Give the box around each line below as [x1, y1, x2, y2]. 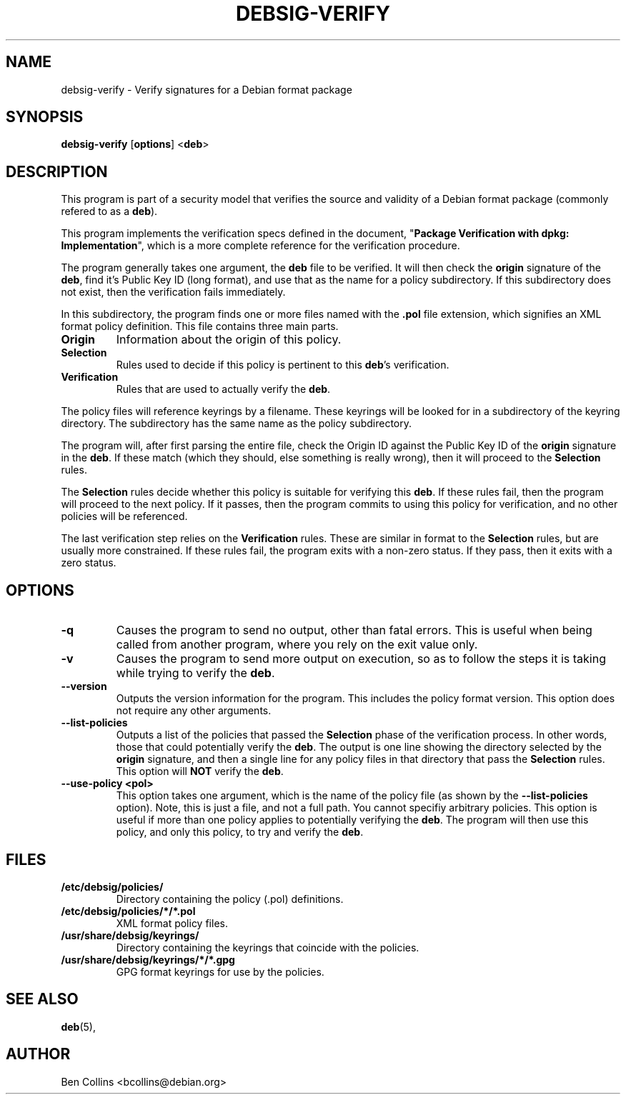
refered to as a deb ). [61, 205, 158, 218]
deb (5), [61, 1020, 96, 1033]
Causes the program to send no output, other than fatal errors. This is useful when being [116, 623, 592, 638]
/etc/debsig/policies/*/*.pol [61, 904, 196, 917]
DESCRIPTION [6, 162, 108, 181]
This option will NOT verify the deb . [116, 765, 284, 778]
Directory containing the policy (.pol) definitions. [116, 892, 344, 905]
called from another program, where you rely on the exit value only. [116, 637, 478, 652]
